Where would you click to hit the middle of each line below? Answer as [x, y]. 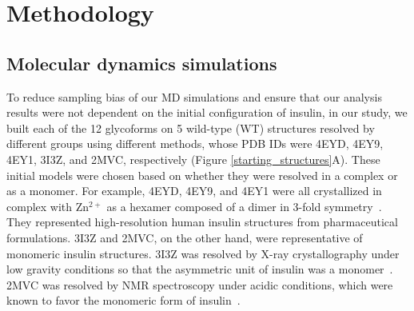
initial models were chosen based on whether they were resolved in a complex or [202, 175]
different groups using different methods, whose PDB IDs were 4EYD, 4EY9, [195, 144]
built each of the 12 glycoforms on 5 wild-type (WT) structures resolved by [191, 128]
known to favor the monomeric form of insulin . [123, 300]
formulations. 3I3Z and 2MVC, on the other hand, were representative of [185, 237]
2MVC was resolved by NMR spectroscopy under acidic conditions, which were [200, 284]
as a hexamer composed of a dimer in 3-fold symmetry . [244, 206]
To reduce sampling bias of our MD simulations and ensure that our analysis [194, 96]
